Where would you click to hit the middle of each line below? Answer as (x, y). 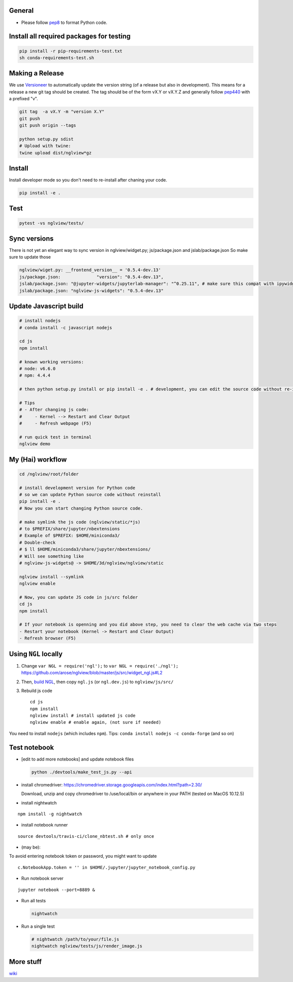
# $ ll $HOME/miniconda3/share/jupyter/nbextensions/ (85, 549)
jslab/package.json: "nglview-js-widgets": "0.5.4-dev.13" (91, 290)
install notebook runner (45, 825)
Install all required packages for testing (70, 36)
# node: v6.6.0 (37, 368)
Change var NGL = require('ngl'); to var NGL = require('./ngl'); (100, 666)
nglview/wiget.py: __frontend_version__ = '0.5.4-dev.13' (90, 270)
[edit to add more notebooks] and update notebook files (78, 759)
